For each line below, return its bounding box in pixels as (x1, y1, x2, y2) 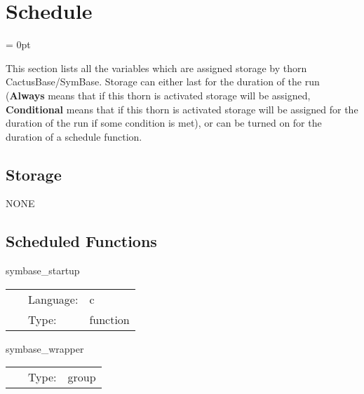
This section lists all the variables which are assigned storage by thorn (6, 60, 307, 75)
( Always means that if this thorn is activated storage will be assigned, (6, 87, 311, 102)
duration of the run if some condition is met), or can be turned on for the (6, 115, 322, 130)
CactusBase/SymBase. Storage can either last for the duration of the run (6, 74, 320, 89)
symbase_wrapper (6, 341, 84, 356)
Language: (28, 290, 79, 307)
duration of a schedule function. (6, 129, 142, 143)
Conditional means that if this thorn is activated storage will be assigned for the (6, 101, 358, 116)
